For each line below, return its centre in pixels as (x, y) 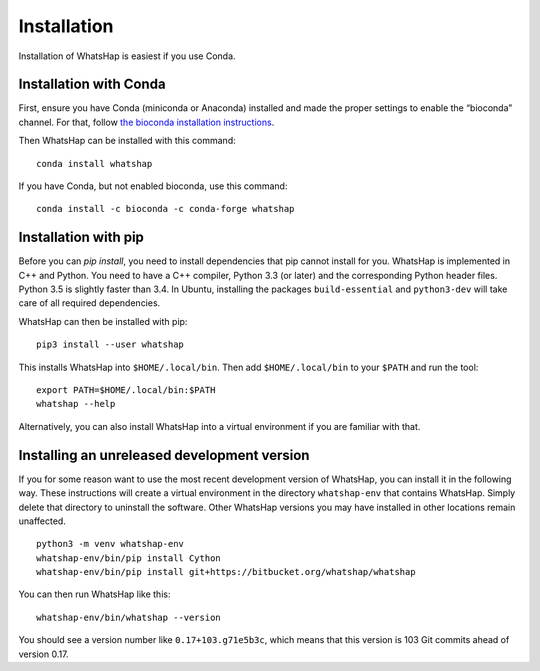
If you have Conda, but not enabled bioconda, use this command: (153, 186)
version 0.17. (43, 654)
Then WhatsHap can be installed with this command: (127, 141)
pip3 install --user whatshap (110, 344)
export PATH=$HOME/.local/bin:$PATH (126, 390)
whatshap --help (76, 404)
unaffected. (42, 521)
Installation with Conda (92, 84)
